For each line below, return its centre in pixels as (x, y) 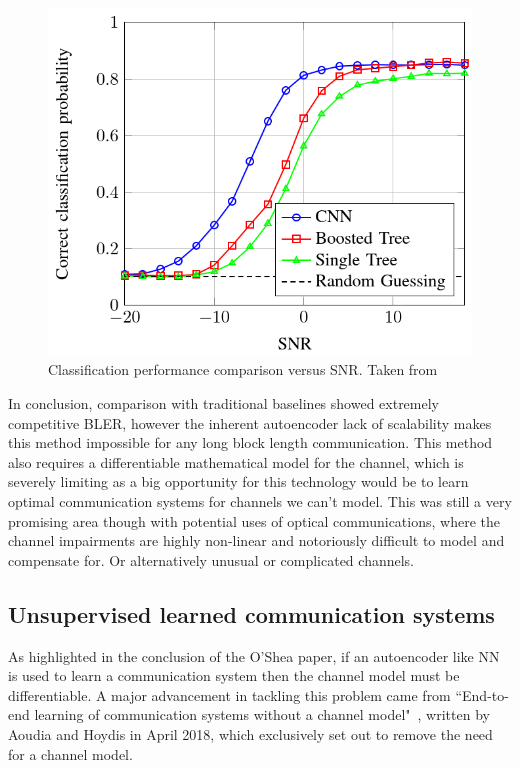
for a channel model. (70, 753)
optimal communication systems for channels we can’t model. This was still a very (260, 501)
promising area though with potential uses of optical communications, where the (254, 520)
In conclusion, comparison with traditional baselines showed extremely (224, 403)
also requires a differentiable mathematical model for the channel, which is (236, 461)
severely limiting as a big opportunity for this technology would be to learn (238, 481)
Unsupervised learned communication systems (251, 613)
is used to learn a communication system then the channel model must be (234, 675)
